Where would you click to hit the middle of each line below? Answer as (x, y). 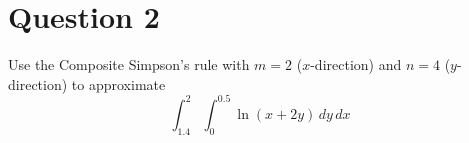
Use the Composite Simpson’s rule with (129, 64)
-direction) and (356, 64)
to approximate (118, 83)
